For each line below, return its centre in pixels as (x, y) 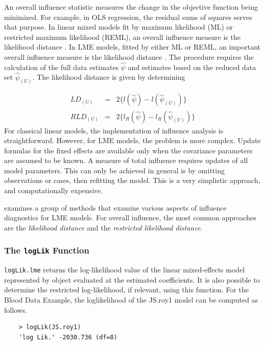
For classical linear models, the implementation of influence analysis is (114, 130)
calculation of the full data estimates (62, 67)
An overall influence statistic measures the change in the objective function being (131, 7)
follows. (16, 309)
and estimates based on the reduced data (192, 67)
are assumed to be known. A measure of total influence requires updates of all (126, 160)
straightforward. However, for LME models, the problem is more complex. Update (132, 140)
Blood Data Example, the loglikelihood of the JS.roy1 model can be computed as (131, 300)
